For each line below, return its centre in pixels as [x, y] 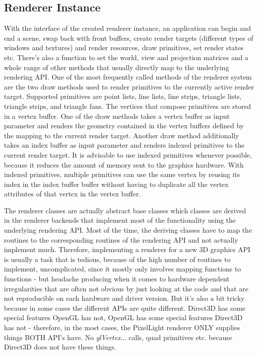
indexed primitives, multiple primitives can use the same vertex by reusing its [122, 174]
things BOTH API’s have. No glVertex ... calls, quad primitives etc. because [118, 337]
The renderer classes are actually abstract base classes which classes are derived [125, 210]
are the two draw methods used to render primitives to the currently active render [129, 86]
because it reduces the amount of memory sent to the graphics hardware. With [124, 164]
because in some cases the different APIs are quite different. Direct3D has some [125, 308]
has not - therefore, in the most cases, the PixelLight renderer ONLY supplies [122, 327]
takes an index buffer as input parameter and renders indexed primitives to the [124, 145]
